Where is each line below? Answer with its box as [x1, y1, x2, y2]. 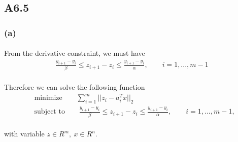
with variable [4, 128, 45, 139]
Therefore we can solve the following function [4, 82, 145, 92]
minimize [34, 94, 62, 102]
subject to [34, 108, 65, 116]
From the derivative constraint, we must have [4, 48, 145, 58]
